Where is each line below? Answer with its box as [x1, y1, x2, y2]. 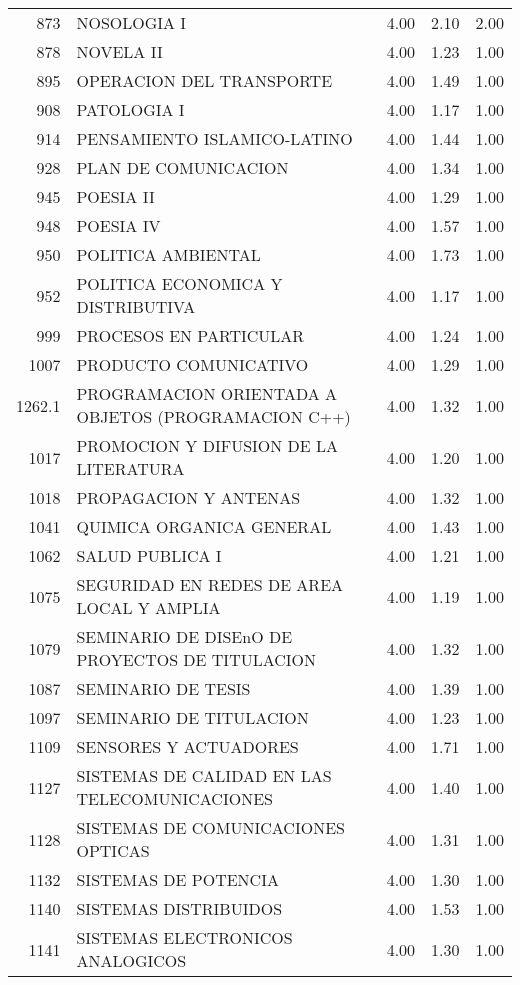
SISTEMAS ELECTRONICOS [76, 926, 293, 949]
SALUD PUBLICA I [76, 544, 222, 567]
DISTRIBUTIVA [76, 295, 196, 318]
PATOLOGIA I [76, 98, 185, 121]
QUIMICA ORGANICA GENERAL [76, 515, 332, 538]
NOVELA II [76, 40, 163, 63]
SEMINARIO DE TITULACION [76, 706, 309, 729]
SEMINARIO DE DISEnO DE [76, 625, 293, 648]
